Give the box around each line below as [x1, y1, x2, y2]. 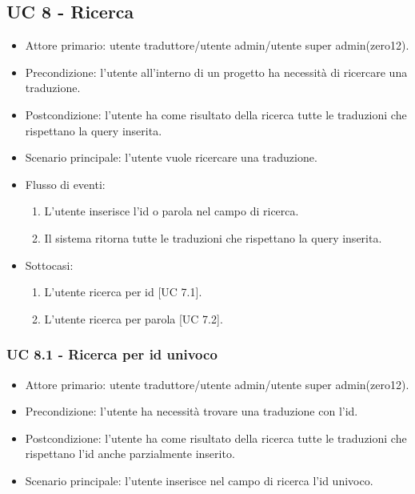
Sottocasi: [25, 256, 74, 273]
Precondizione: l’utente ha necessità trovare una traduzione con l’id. [25, 403, 358, 420]
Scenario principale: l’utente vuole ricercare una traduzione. [25, 149, 317, 166]
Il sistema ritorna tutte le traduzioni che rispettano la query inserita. [44, 229, 382, 246]
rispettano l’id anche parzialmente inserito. [25, 445, 235, 462]
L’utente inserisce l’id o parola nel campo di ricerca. [44, 203, 299, 219]
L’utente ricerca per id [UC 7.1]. [44, 283, 202, 300]
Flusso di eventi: [25, 175, 106, 192]
